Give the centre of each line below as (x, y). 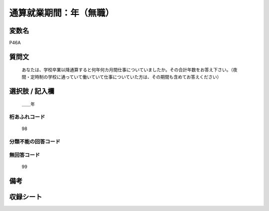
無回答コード (25, 155)
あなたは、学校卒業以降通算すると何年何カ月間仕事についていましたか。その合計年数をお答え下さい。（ (128, 70)
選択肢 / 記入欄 (32, 91)
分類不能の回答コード (35, 141)
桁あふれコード (27, 117)
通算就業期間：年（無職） (62, 13)
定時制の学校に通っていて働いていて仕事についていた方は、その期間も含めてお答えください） (126, 77)
